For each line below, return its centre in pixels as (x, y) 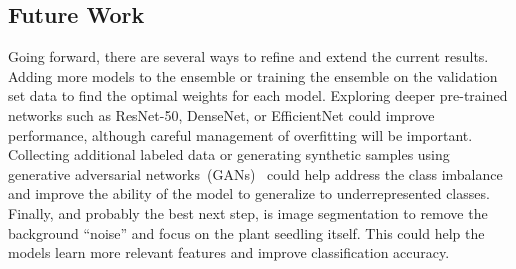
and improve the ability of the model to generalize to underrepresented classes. (249, 193)
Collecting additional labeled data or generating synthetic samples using (229, 154)
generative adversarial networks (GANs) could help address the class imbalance (255, 173)
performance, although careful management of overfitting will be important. (240, 134)
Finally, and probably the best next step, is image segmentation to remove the (248, 212)
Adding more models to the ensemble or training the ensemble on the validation (253, 75)
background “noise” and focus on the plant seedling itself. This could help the (246, 232)
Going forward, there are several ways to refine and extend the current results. (248, 56)
